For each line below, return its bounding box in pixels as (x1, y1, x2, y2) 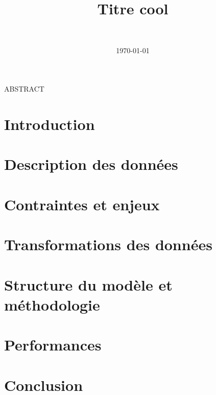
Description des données (4, 153, 178, 174)
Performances (4, 334, 102, 355)
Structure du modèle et (4, 274, 173, 295)
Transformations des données (4, 234, 212, 255)
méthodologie (4, 294, 100, 315)
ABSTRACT (4, 83, 44, 94)
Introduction (4, 114, 95, 135)
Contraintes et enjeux (4, 193, 160, 214)
